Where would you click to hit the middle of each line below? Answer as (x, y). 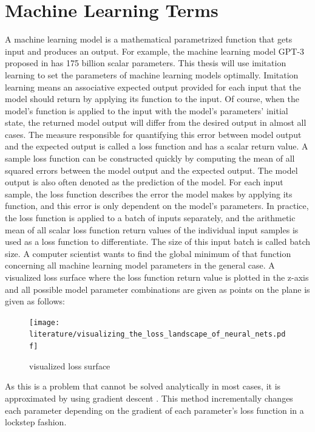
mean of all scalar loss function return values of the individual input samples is (152, 229)
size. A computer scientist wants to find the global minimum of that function (148, 253)
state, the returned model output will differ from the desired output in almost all (156, 122)
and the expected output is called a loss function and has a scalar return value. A (157, 146)
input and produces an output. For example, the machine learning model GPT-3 (155, 51)
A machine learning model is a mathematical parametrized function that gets (149, 39)
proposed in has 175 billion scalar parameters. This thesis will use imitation (146, 63)
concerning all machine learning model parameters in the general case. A (140, 265)
